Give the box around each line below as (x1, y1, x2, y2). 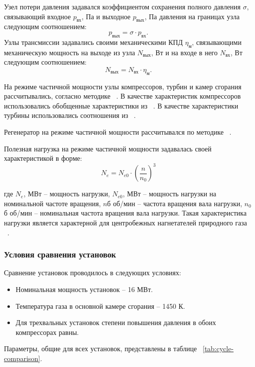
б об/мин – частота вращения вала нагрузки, (107, 198, 242, 208)
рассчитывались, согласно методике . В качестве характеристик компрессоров (4, 91, 241, 101)
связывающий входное (4, 11, 71, 21)
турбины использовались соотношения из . (4, 110, 136, 120)
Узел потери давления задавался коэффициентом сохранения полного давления (4, 1, 241, 11)
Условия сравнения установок (4, 248, 116, 260)
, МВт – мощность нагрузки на (123, 188, 216, 199)
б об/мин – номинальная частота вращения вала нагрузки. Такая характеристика (4, 208, 247, 218)
